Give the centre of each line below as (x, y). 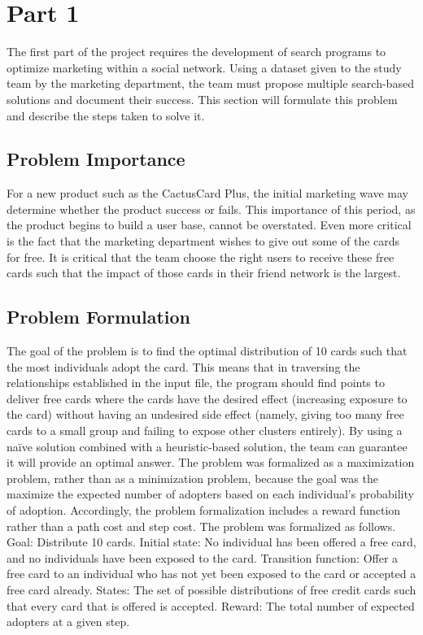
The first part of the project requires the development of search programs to (196, 52)
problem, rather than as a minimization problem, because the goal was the (192, 478)
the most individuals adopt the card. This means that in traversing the (183, 366)
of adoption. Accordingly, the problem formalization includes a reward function (204, 510)
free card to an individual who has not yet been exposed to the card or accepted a (211, 574)
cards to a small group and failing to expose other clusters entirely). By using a (205, 431)
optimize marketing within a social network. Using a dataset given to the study (204, 67)
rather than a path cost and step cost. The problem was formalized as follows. (201, 526)
